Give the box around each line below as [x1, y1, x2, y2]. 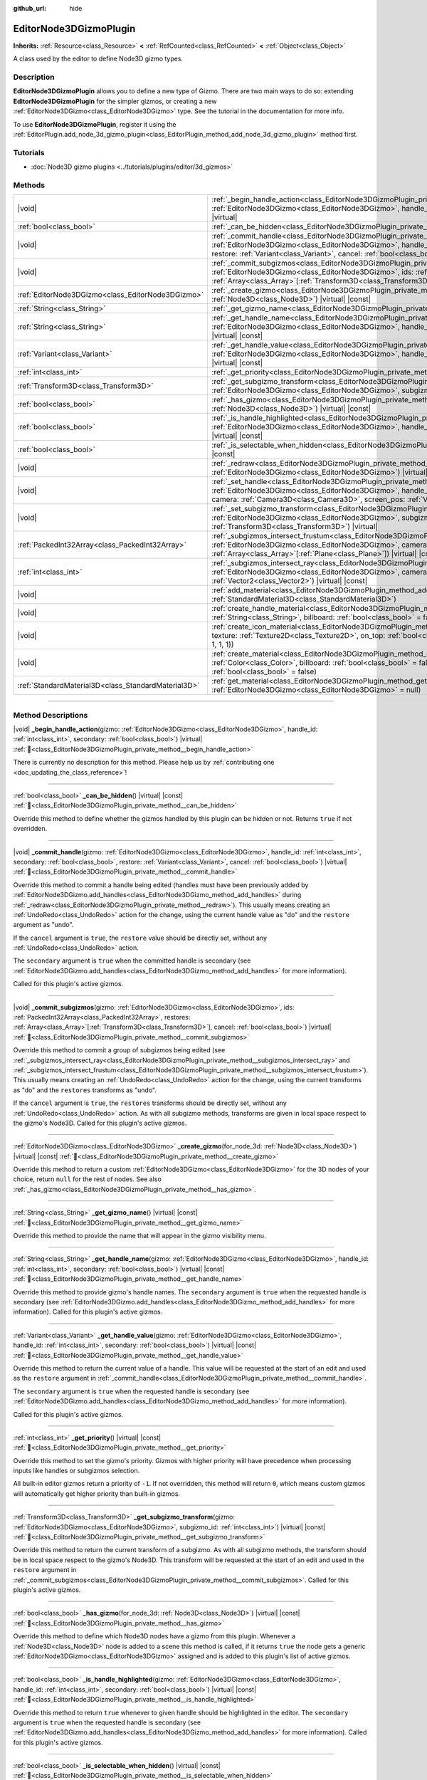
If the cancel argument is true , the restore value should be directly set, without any [13, 933, 267, 942]
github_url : [13, 4, 46, 12]
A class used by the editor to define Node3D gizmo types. [13, 54, 184, 63]
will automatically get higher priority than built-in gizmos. [13, 1489, 181, 1498]
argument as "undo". [13, 921, 74, 929]
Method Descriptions [13, 710, 88, 720]
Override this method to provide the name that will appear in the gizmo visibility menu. [13, 1232, 266, 1240]
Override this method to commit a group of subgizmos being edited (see [13, 1046, 226, 1054]
